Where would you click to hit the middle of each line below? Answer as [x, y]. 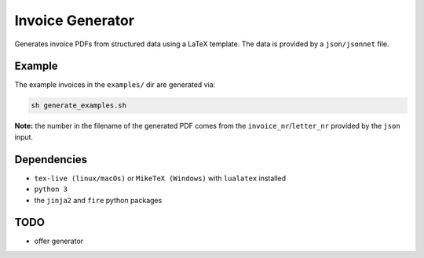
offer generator [59, 241]
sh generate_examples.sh [79, 105]
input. [24, 136]
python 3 [51, 189]
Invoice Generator [75, 20]
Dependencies [51, 160]
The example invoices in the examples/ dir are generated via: [115, 85]
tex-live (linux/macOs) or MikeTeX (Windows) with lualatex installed [160, 178]
